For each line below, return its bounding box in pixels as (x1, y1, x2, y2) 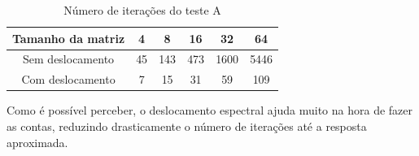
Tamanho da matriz (12, 29, 125, 46)
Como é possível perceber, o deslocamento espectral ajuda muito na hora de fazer (7, 102, 413, 119)
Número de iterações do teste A (63, 2, 221, 18)
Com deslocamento (21, 71, 116, 88)
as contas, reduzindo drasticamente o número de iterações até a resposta (7, 117, 367, 134)
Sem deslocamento (23, 50, 115, 67)
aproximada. (7, 133, 68, 150)
